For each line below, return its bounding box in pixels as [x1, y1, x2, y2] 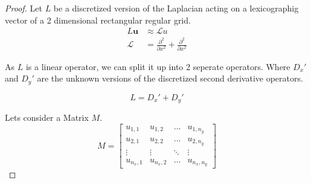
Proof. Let [5, 2, 42, 14]
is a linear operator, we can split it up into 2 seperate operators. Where [25, 60, 290, 72]
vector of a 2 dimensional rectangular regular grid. [5, 13, 191, 26]
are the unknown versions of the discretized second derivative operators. [37, 72, 303, 85]
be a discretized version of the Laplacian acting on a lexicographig [53, 2, 299, 14]
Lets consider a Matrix [5, 111, 89, 124]
